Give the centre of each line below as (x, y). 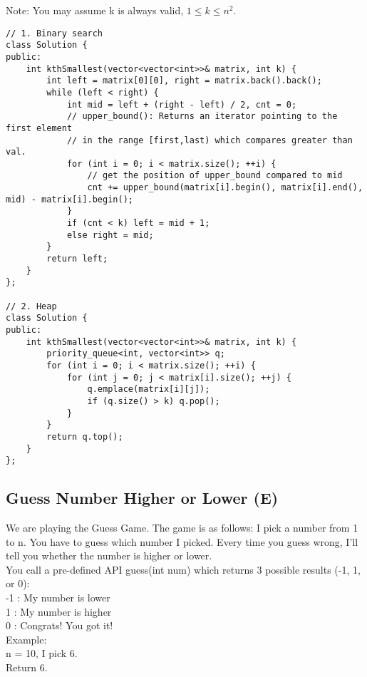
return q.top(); (85, 436)
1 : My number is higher (59, 611)
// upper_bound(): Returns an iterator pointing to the (202, 117)
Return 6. (27, 667)
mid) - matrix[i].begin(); (69, 199)
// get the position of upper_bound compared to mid (215, 176)
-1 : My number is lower (58, 598)
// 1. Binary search (55, 33)
